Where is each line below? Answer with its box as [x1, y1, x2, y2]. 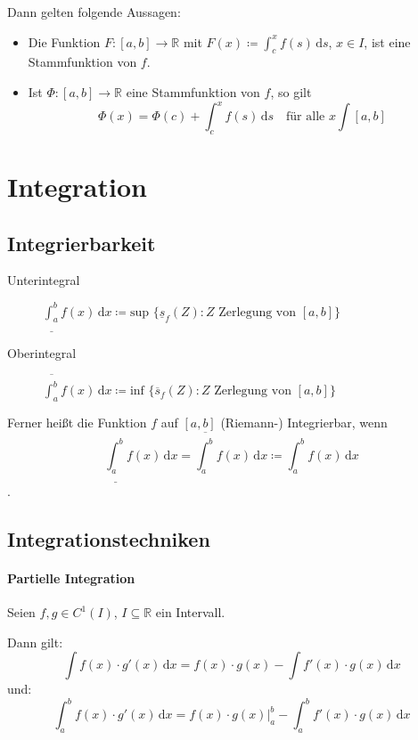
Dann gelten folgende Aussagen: [7, 3, 181, 20]
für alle [286, 110, 325, 124]
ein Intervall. [155, 603, 225, 622]
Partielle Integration [7, 568, 135, 587]
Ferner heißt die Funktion [7, 413, 147, 432]
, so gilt [270, 82, 312, 101]
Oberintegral [7, 343, 77, 362]
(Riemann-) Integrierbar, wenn [220, 413, 388, 432]
